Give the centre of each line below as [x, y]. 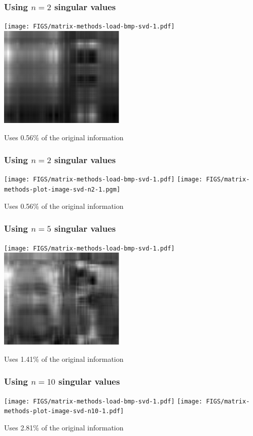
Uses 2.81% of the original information [64, 427]
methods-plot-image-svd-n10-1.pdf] [64, 411]
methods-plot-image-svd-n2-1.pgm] [62, 190]
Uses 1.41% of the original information [64, 359]
